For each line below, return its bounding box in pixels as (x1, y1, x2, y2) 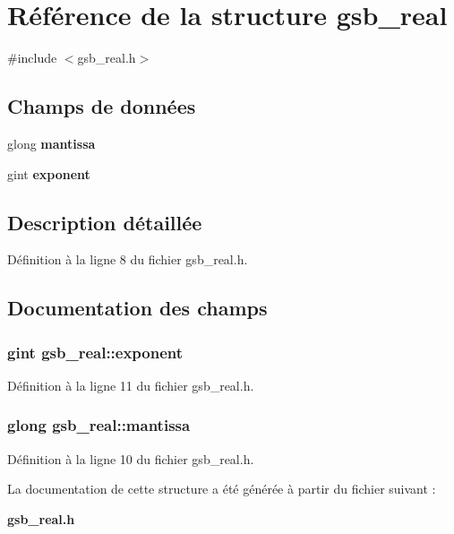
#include (7, 48, 57, 67)
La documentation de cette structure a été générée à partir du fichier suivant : (7, 479, 436, 498)
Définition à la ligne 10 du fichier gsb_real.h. (7, 449, 254, 468)
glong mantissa (7, 133, 96, 152)
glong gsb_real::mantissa (7, 414, 191, 436)
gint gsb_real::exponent (7, 340, 184, 363)
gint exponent (7, 164, 90, 183)
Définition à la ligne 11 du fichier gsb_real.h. (7, 375, 254, 394)
